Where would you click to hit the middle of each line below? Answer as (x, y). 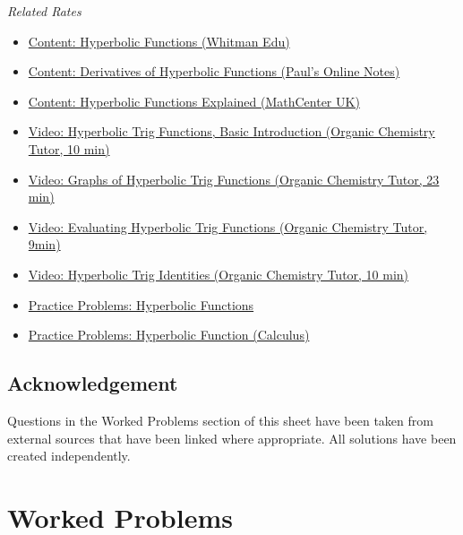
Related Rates (44, 11)
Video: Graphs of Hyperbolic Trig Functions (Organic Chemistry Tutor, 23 (234, 179)
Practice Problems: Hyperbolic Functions (141, 304)
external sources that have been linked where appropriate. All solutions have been (232, 438)
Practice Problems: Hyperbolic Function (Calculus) (169, 335)
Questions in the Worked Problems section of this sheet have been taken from (220, 420)
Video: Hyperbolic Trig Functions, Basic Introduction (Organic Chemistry (231, 131)
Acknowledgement (93, 383)
